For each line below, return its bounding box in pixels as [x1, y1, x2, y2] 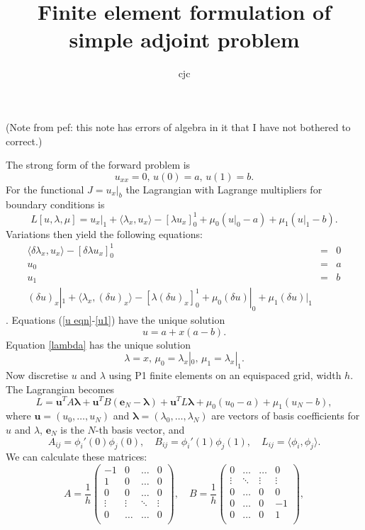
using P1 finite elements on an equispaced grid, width [108, 368, 342, 383]
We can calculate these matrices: [6, 449, 147, 464]
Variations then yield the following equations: [6, 226, 203, 241]
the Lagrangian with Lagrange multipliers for [125, 181, 322, 196]
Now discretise [6, 368, 69, 383]
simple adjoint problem [69, 25, 300, 54]
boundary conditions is [6, 197, 105, 212]
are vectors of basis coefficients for [211, 408, 360, 423]
